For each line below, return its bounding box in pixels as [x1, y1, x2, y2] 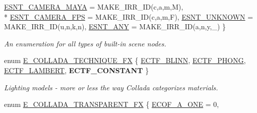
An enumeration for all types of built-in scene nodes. [4, 38, 166, 48]
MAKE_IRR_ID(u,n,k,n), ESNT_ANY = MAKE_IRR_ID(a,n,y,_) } [4, 21, 226, 32]
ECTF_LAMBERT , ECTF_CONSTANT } [4, 65, 149, 75]
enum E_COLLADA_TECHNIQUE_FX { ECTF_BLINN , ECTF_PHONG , [4, 55, 246, 66]
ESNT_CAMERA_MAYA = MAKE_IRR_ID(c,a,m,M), [4, 2, 183, 12]
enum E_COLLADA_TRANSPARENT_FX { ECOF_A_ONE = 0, [4, 99, 219, 109]
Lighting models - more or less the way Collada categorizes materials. [4, 82, 218, 92]
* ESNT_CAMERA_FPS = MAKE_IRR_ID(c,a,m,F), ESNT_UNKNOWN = [4, 11, 253, 22]
